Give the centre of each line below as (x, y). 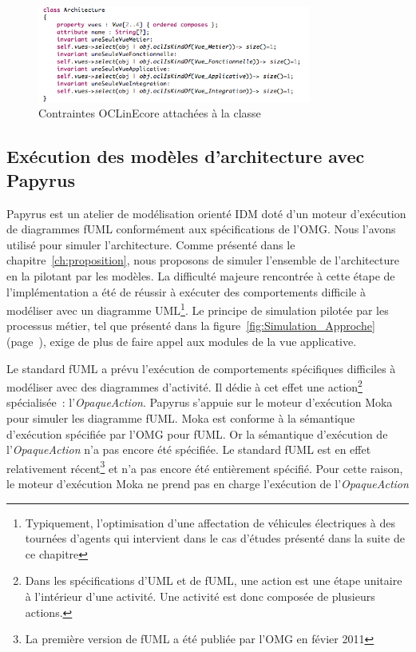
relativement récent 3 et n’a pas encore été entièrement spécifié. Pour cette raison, (205, 467)
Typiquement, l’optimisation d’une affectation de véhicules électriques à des (210, 522)
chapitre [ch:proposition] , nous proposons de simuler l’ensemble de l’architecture (203, 260)
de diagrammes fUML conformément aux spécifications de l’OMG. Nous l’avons (201, 229)
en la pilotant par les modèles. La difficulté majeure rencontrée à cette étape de (201, 275)
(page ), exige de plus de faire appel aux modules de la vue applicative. (182, 341)
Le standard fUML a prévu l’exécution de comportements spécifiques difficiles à (201, 368)
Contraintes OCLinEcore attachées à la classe (150, 113)
